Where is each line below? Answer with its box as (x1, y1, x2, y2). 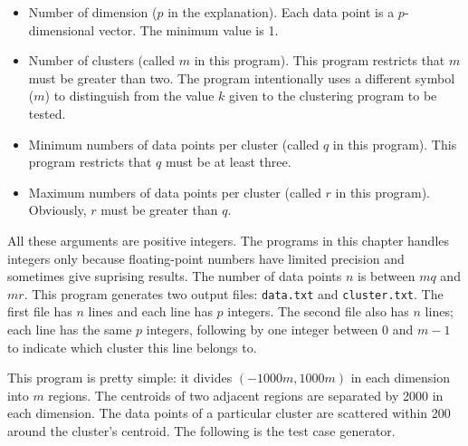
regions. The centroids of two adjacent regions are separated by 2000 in (48, 385, 444, 404)
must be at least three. (166, 152, 291, 171)
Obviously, (28, 200, 87, 219)
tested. (28, 103, 66, 122)
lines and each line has (88, 302, 213, 321)
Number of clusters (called (28, 51, 176, 70)
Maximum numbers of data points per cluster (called (28, 182, 321, 201)
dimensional (28, 20, 95, 39)
